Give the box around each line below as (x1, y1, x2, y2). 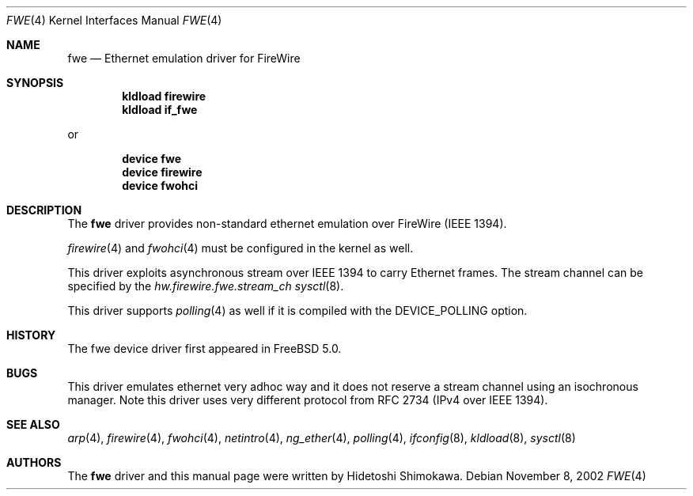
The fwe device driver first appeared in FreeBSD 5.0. (67, 342, 342, 355)
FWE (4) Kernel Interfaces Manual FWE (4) (6, 13, 222, 27)
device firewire (122, 165, 203, 179)
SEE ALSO (6, 418, 60, 431)
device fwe (122, 152, 182, 165)
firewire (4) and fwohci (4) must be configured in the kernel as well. (67, 241, 414, 255)
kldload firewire (122, 89, 206, 103)
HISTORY (6, 328, 56, 342)
